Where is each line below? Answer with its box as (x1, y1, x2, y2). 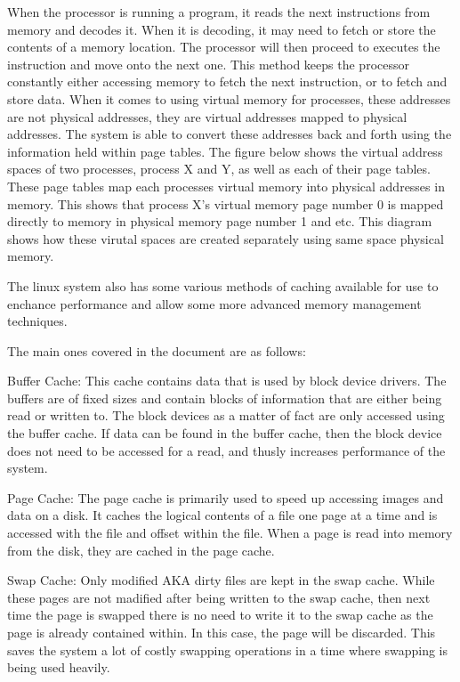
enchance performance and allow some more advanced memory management (7, 294, 422, 313)
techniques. (7, 312, 68, 330)
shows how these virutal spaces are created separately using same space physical (7, 229, 444, 248)
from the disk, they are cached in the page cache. (7, 540, 275, 559)
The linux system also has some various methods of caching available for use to (7, 276, 439, 295)
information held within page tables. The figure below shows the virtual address (7, 142, 443, 160)
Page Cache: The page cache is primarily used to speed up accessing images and (7, 488, 444, 507)
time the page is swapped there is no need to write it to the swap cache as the (7, 605, 433, 624)
